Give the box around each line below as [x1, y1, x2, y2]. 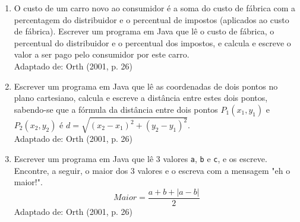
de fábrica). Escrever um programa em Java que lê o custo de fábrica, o [14, 25, 274, 37]
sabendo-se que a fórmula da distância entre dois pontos [14, 103, 218, 115]
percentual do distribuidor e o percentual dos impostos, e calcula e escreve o [14, 36, 291, 49]
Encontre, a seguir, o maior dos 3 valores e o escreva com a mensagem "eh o [14, 164, 290, 176]
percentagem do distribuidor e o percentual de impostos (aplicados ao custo [14, 13, 289, 26]
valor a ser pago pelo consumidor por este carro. [14, 48, 190, 61]
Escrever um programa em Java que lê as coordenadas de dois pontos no [14, 80, 278, 92]
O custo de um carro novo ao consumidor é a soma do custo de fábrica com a [14, 2, 296, 14]
